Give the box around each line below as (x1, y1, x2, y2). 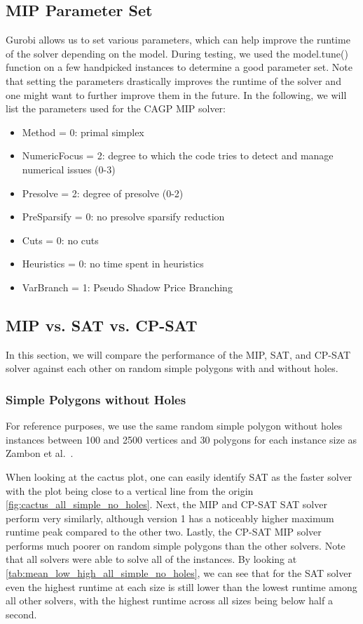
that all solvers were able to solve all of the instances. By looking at (6, 552, 297, 566)
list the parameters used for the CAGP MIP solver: (6, 101, 226, 116)
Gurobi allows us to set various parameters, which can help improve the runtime (6, 32, 350, 47)
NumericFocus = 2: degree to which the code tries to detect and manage (22, 148, 334, 163)
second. (6, 606, 37, 621)
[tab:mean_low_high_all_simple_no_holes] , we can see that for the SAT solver (6, 566, 352, 580)
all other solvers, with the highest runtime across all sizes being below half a (6, 593, 333, 608)
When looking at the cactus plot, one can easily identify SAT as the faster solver (6, 469, 352, 484)
